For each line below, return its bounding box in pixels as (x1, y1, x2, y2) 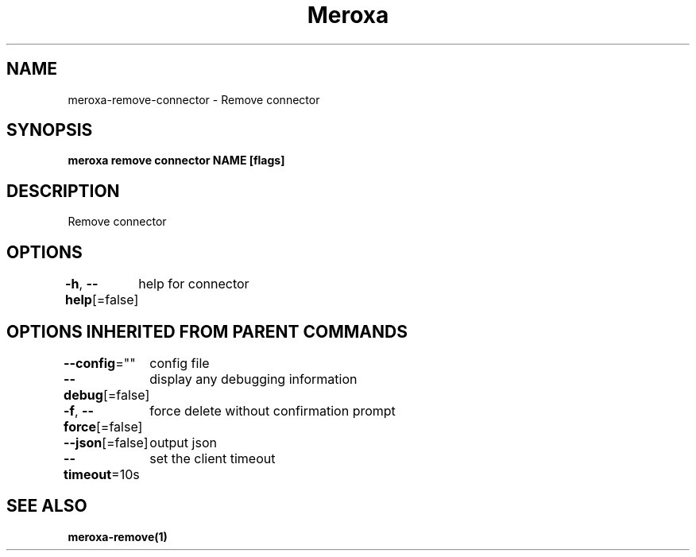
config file (149, 354, 210, 371)
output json (149, 434, 217, 451)
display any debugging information (149, 370, 358, 387)
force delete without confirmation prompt (149, 402, 396, 419)
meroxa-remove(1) (68, 529, 168, 543)
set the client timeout (149, 450, 276, 466)
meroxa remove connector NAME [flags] (68, 153, 285, 168)
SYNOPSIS (6, 120, 93, 141)
